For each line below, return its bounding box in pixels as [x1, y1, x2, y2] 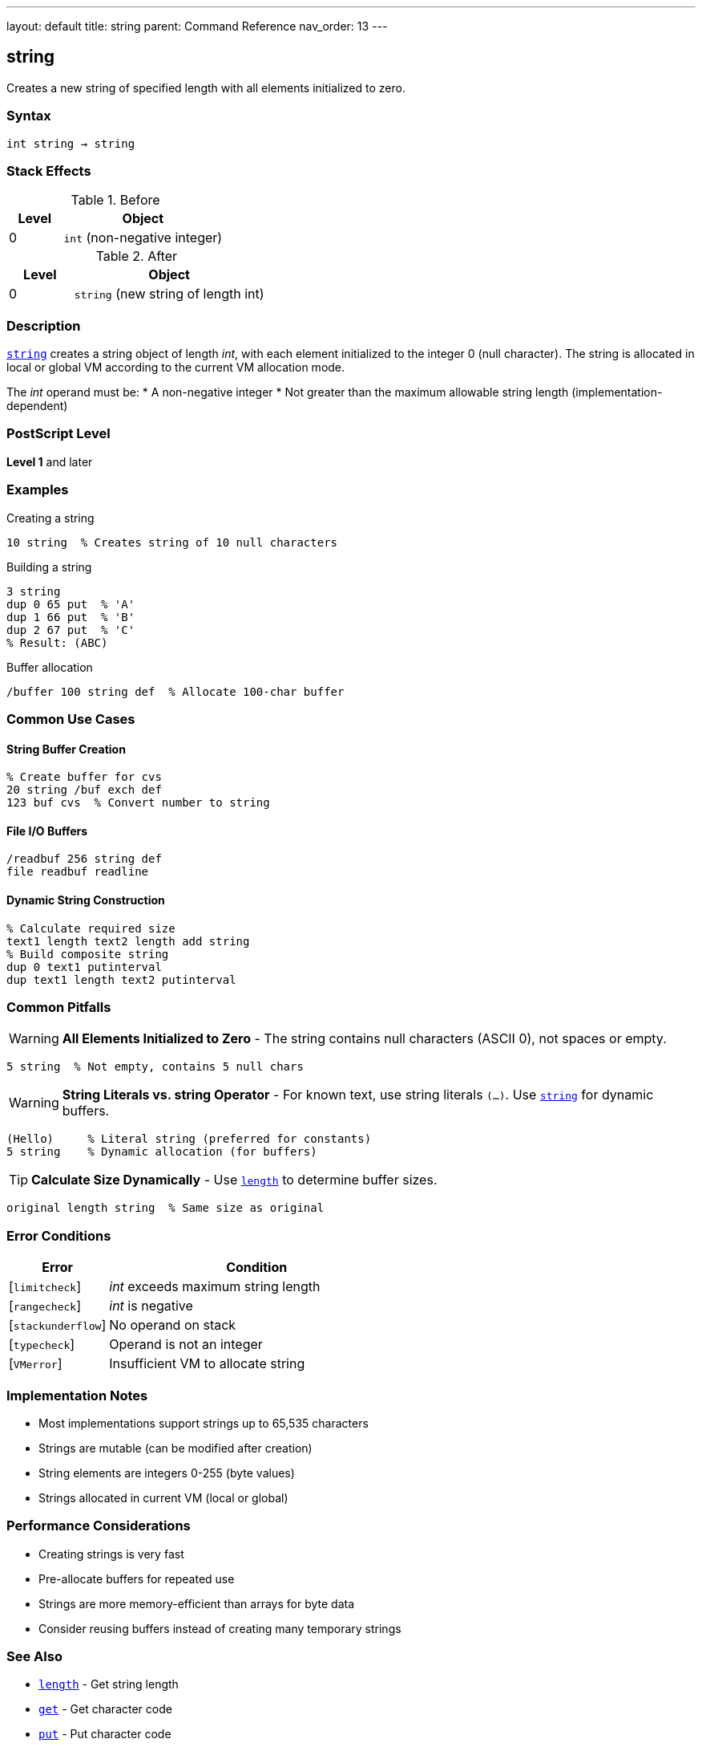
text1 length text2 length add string [6, 934, 250, 948]
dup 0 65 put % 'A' [6, 597, 135, 611]
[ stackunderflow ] [9, 1317, 107, 1334]
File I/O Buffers [6, 823, 88, 838]
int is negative [109, 1298, 193, 1314]
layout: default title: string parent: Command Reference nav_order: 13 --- [6, 19, 388, 33]
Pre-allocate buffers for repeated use [38, 1571, 235, 1586]
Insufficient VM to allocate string [109, 1355, 305, 1372]
